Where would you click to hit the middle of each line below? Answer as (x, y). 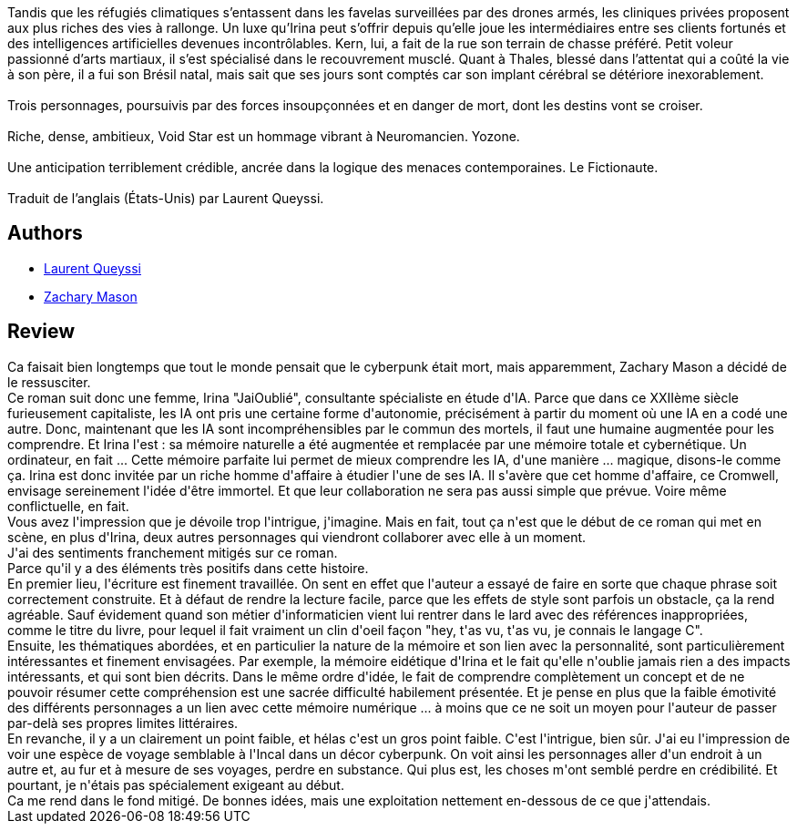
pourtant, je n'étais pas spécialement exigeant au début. (176, 785)
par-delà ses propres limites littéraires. (123, 723)
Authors (45, 233)
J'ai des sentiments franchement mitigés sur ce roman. (173, 552)
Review (41, 332)
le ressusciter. (49, 382)
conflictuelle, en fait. (68, 506)
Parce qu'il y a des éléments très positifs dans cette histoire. (188, 568)
